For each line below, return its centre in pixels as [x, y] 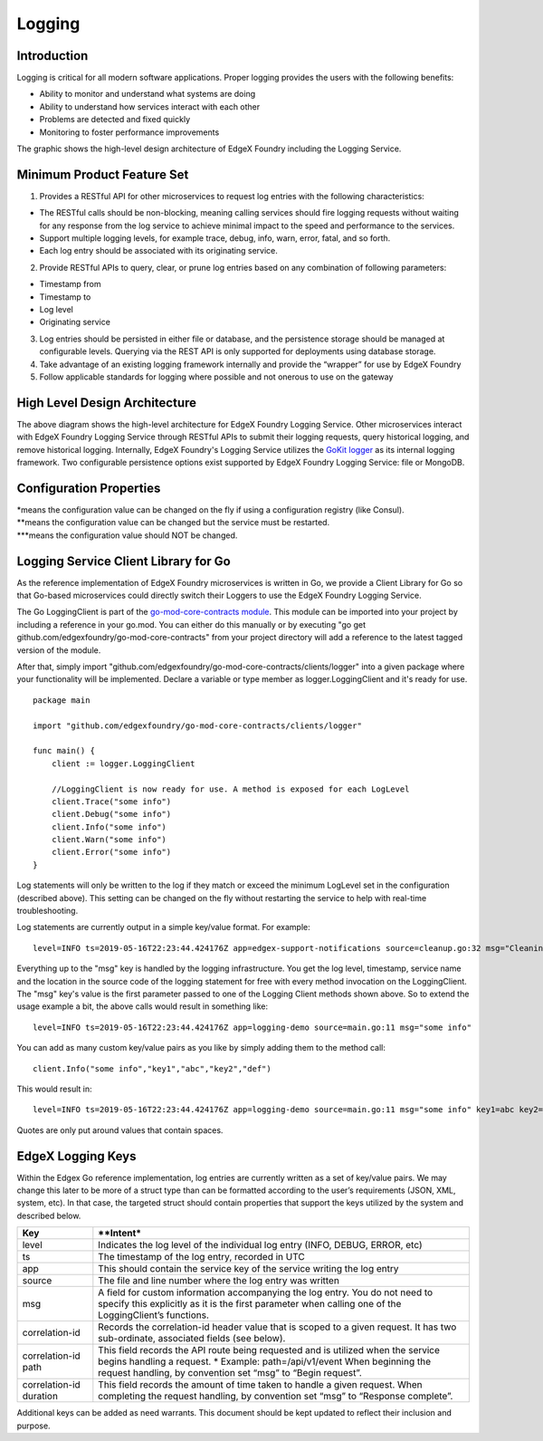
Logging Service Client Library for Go [124, 561]
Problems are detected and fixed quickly [115, 120]
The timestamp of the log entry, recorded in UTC [201, 1257]
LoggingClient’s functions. [154, 1315]
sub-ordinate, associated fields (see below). [192, 1339]
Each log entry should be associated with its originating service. [158, 251]
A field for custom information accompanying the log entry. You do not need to [266, 1292]
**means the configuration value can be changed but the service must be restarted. [173, 523]
